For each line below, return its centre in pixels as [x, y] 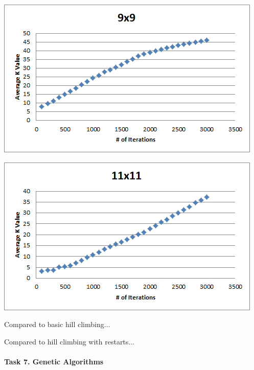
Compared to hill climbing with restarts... [70, 341]
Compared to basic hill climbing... [57, 324]
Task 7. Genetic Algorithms [54, 361]
